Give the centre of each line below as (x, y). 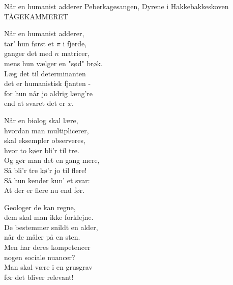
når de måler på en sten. (42, 237)
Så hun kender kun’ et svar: (47, 180)
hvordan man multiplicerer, (47, 130)
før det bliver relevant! (39, 277)
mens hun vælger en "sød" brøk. (53, 63)
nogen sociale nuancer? (40, 257)
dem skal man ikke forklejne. (49, 217)
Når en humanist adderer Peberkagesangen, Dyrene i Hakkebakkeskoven (116, 6)
